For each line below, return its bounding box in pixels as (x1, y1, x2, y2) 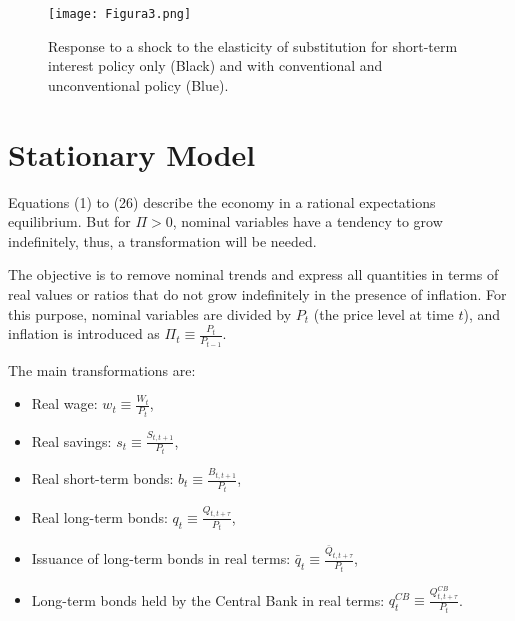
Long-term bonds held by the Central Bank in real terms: (31, 589, 385, 610)
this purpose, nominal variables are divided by (8, 303, 292, 324)
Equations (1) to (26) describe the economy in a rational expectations (8, 191, 436, 212)
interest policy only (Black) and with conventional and (48, 55, 383, 76)
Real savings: (31, 430, 112, 451)
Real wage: (31, 393, 98, 414)
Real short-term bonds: (31, 468, 174, 489)
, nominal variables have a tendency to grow (172, 211, 443, 232)
